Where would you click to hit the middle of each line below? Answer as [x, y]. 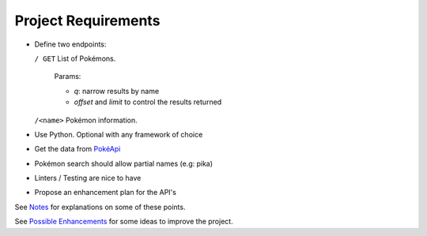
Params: [68, 77]
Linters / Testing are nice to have [88, 178]
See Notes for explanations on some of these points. [100, 207]
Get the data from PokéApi [77, 149]
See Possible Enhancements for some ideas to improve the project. [124, 222]
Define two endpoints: [70, 44]
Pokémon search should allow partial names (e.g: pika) [124, 163]
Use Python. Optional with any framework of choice [119, 134]
